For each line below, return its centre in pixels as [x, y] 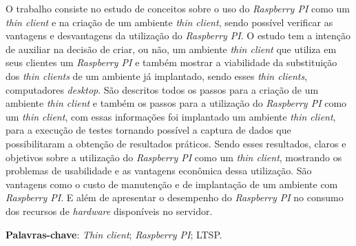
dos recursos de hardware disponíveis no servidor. [109, 211]
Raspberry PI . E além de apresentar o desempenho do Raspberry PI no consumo [175, 197]
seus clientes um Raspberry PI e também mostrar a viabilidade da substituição [171, 62]
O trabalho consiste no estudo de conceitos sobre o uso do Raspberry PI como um [178, 8]
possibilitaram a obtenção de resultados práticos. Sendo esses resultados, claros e [176, 143]
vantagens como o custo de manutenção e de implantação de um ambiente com [172, 184]
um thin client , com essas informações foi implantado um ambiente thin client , [171, 116]
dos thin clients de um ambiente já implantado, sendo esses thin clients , [157, 75]
